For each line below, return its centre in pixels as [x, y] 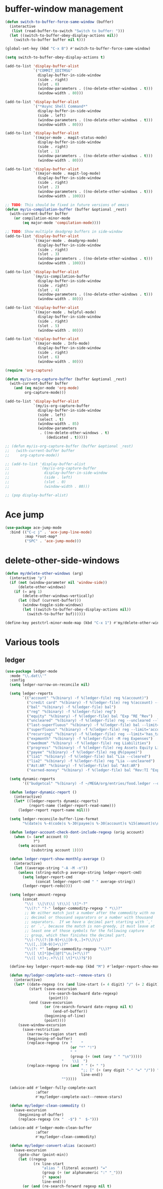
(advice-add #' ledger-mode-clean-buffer [51, 1128]
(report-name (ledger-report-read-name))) [73, 806]
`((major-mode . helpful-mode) [65, 312]
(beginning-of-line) [65, 1016]
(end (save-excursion [51, 1002]
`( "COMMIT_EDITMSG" [53, 71]
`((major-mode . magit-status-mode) [70, 138]
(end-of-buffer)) [70, 1012]
